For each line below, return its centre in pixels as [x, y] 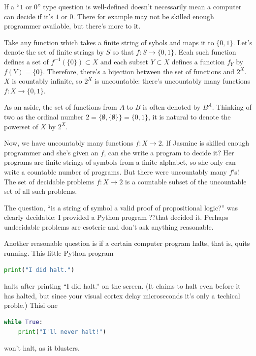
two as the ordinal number [44, 116]
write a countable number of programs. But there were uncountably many [115, 171]
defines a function [198, 61]
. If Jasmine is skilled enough [206, 143]
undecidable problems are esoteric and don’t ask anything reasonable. [109, 226]
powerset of [21, 126]
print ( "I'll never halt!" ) [62, 332]
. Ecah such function [205, 52]
